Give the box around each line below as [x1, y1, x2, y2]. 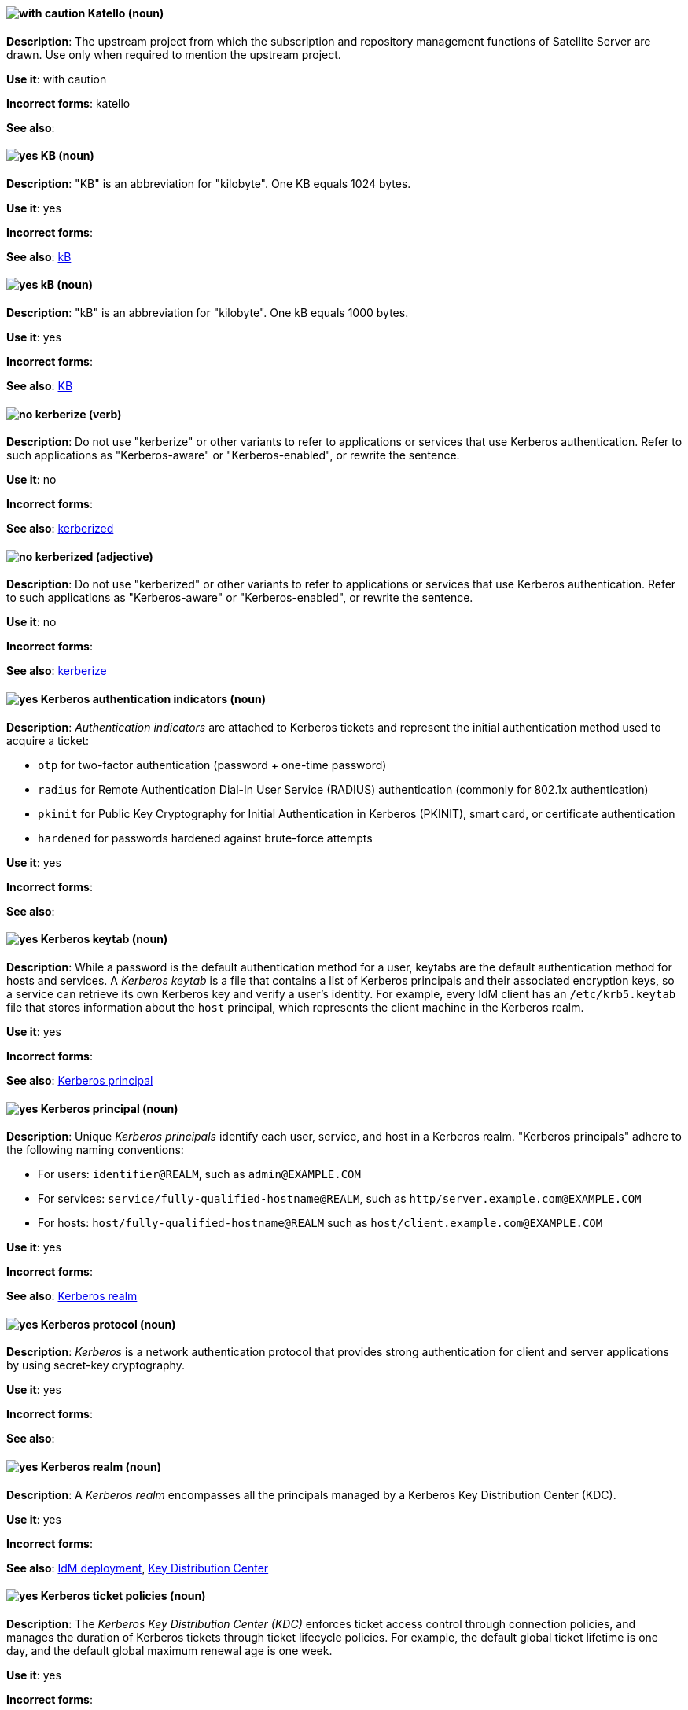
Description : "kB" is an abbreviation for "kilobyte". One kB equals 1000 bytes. [6, 306, 409, 320]
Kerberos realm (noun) [40, 1459, 162, 1473]
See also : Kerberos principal [6, 1073, 153, 1087]
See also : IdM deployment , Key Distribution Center [6, 1561, 269, 1575]
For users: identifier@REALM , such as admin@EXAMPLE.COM [38, 1167, 361, 1181]
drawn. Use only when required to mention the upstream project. [6, 47, 341, 61]
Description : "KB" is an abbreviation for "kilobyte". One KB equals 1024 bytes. [6, 176, 411, 190]
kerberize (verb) [35, 407, 122, 421]
